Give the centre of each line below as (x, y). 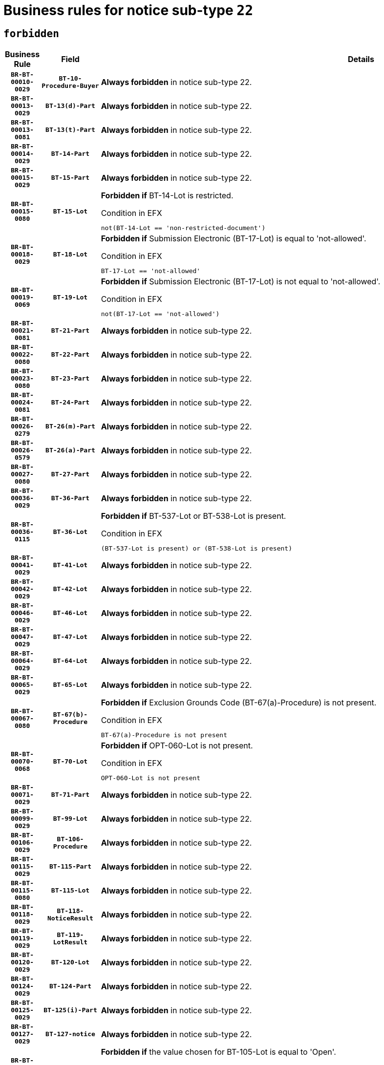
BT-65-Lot (70, 685)
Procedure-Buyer (70, 85)
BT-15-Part (70, 178)
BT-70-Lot (70, 761)
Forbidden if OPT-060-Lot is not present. (177, 746)
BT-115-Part (70, 867)
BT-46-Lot (70, 613)
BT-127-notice (70, 1034)
